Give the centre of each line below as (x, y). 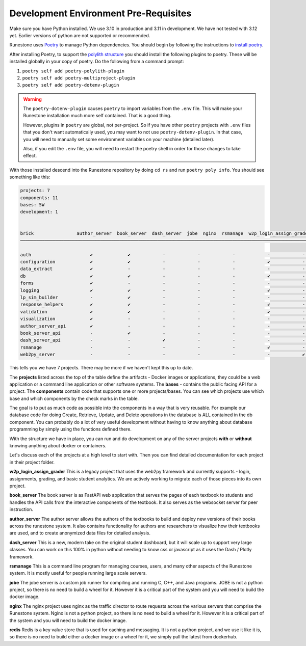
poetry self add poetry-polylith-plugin (73, 71)
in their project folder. (32, 462)
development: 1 (39, 212)
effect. (30, 156)
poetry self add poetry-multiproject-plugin (79, 78)
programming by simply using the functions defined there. (71, 429)
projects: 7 (35, 191)
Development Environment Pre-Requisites (100, 13)
